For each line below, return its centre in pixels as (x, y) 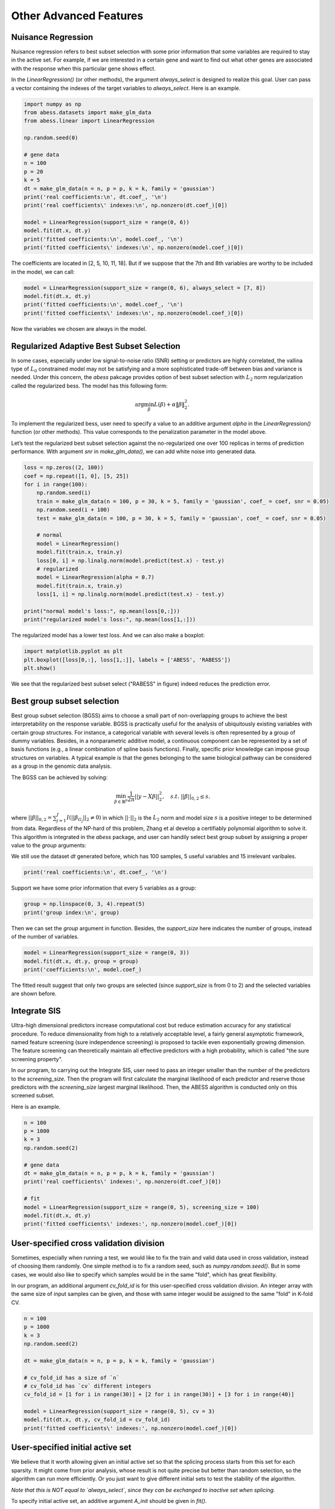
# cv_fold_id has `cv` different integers (88, 1386)
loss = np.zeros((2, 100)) (64, 467)
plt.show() (40, 668)
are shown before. (34, 994)
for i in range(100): (56, 485)
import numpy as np (53, 104)
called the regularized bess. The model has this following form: (90, 386)
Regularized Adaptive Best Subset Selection (96, 346)
